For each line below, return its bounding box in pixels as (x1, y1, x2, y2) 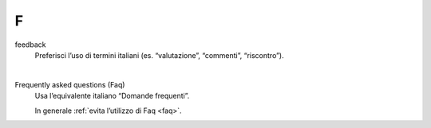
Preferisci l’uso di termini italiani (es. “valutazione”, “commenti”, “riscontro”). (34, 50, 284, 60)
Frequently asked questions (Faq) (14, 80, 125, 89)
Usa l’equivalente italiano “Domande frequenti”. (34, 91, 190, 101)
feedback (14, 40, 46, 49)
